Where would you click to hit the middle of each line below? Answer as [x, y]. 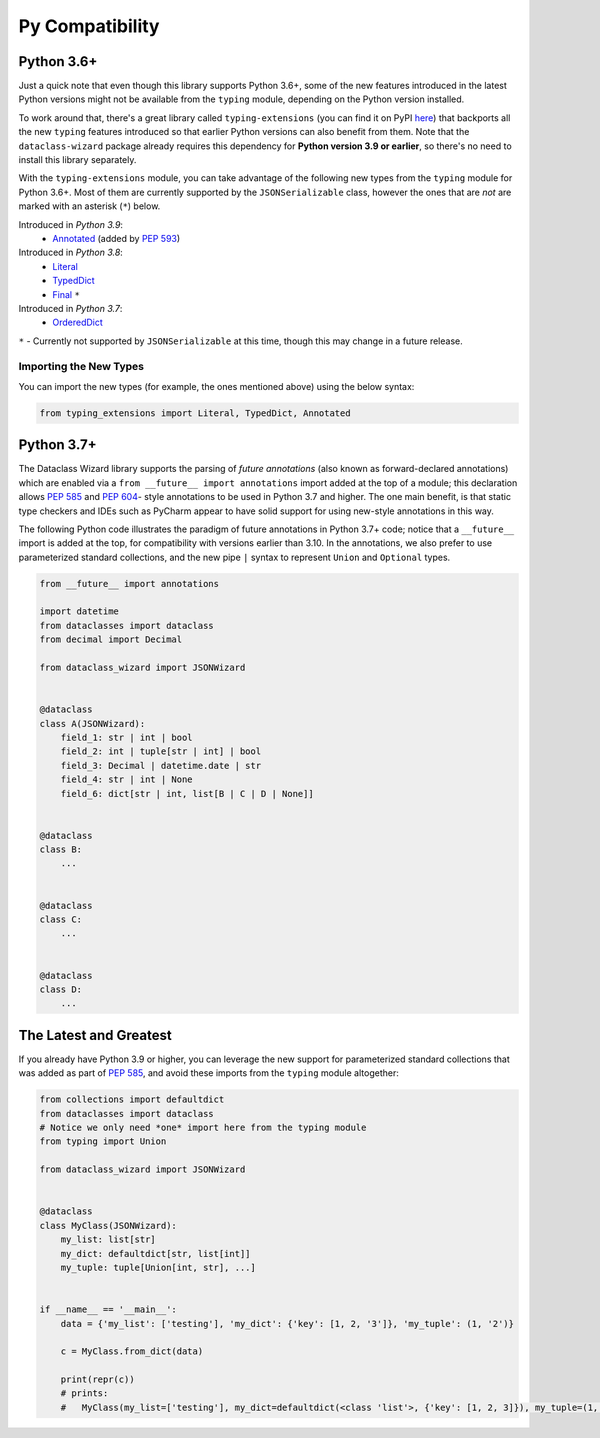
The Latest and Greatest [95, 1035]
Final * [66, 294]
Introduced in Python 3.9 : [71, 224]
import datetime [79, 611]
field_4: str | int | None [127, 779]
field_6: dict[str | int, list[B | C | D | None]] [187, 793]
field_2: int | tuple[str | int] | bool [161, 751]
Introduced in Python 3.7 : [70, 308]
